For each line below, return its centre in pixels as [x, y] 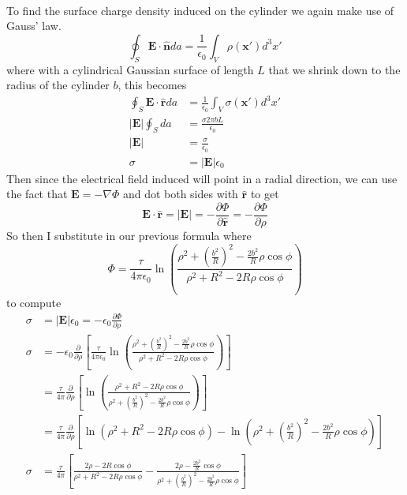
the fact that [37, 194]
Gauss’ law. [34, 26]
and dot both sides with [180, 194]
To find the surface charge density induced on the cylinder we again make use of [200, 10]
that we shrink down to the [334, 69]
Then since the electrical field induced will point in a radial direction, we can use [202, 178]
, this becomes [152, 85]
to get [265, 194]
